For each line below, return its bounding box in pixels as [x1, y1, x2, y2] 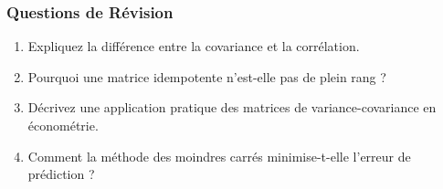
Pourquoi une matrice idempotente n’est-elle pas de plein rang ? [27, 67, 386, 86]
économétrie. [27, 116, 99, 134]
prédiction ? [27, 164, 95, 184]
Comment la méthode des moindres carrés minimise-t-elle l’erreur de [27, 146, 411, 165]
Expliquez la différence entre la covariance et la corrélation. [27, 37, 360, 56]
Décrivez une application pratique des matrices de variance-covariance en [27, 98, 437, 117]
